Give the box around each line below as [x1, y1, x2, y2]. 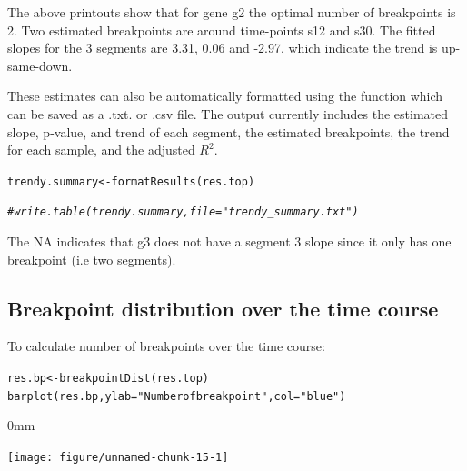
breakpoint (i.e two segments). [7, 249, 176, 268]
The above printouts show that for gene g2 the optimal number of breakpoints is [7, 3, 456, 21]
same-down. [7, 55, 73, 75]
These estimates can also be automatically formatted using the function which [7, 86, 443, 105]
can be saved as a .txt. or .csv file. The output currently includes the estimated [7, 104, 449, 123]
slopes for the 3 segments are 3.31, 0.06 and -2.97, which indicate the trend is [7, 38, 438, 57]
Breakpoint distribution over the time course [7, 294, 439, 322]
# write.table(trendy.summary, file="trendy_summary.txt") [7, 205, 359, 219]
